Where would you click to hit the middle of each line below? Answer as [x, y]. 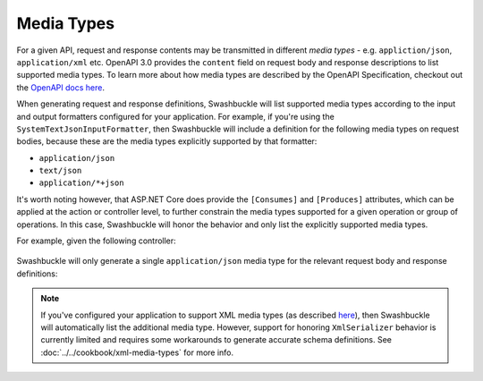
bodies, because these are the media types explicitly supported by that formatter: [167, 141]
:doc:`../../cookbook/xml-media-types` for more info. [137, 352]
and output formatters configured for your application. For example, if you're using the [175, 116]
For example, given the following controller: [96, 241]
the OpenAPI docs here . [60, 87]
